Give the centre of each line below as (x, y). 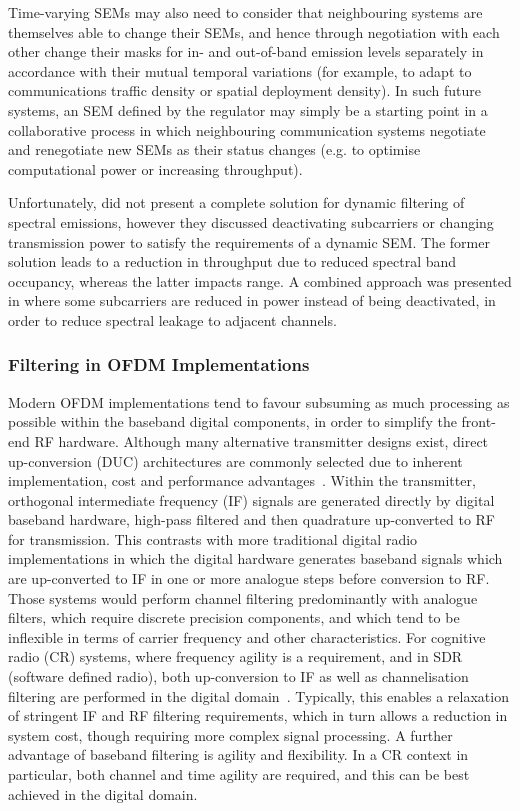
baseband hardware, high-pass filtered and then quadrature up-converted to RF (252, 519)
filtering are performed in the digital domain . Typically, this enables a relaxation (258, 695)
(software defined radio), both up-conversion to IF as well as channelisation (238, 676)
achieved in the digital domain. (103, 793)
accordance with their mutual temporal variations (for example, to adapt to (240, 70)
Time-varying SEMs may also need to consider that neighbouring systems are (245, 12)
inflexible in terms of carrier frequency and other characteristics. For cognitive (247, 636)
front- (478, 421)
